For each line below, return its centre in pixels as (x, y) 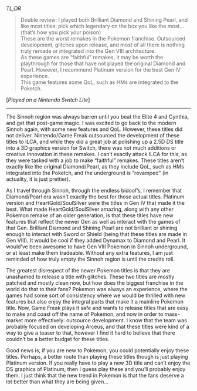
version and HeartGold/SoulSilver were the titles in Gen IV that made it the (96, 203)
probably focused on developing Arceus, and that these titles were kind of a (98, 326)
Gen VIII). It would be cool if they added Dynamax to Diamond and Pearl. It (96, 240)
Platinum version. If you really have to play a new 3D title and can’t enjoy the (98, 363)
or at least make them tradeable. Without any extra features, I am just (89, 253)
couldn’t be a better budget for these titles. (58, 339)
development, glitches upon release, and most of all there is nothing (102, 45)
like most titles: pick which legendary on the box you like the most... (102, 26)
